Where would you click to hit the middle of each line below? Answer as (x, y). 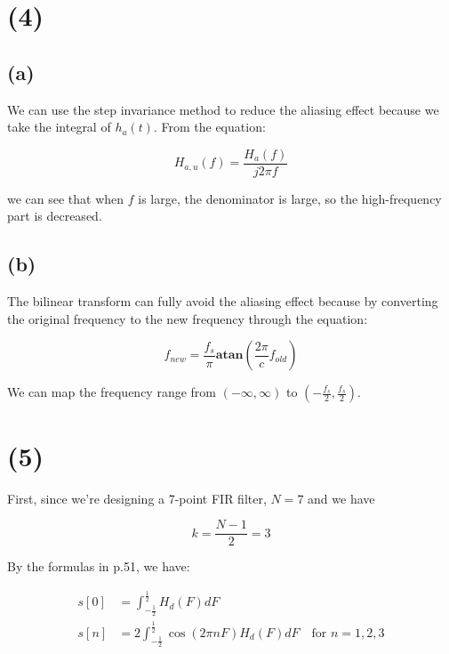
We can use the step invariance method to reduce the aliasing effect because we (223, 109)
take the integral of (59, 127)
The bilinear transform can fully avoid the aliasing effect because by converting (223, 301)
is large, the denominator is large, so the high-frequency (290, 198)
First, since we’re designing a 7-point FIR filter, (137, 498)
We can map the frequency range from (112, 392)
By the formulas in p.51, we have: (99, 566)
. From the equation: (209, 127)
